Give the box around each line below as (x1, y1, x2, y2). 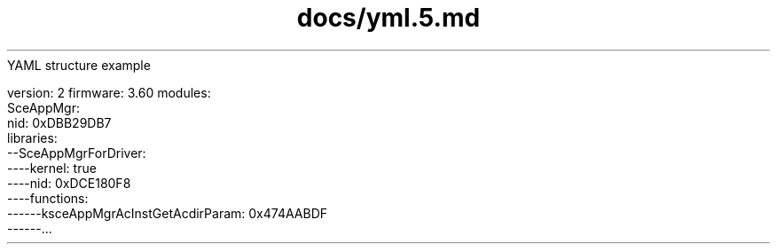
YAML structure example (7, 57, 151, 73)
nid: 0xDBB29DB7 (7, 114, 112, 130)
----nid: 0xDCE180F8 (7, 175, 131, 191)
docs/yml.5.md (296, 3, 481, 33)
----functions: (7, 190, 89, 206)
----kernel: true (7, 160, 97, 176)
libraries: (7, 129, 58, 145)
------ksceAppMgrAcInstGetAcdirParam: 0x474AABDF (7, 205, 327, 221)
